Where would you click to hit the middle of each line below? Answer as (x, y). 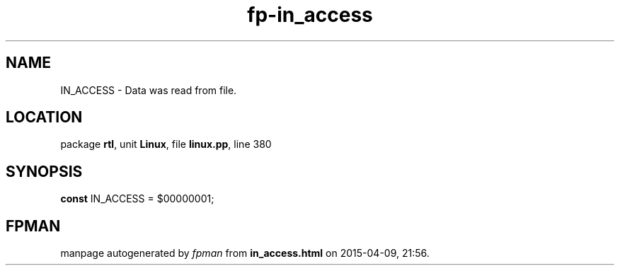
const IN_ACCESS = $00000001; (137, 199)
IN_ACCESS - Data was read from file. (149, 90)
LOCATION (44, 117)
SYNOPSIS (44, 171)
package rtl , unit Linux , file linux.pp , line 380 (166, 144)
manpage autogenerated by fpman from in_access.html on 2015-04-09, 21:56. (245, 253)
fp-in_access (310, 15)
